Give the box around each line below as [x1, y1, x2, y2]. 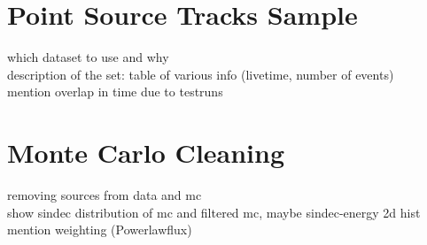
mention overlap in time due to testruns [7, 82, 223, 101]
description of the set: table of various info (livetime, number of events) [7, 65, 394, 83]
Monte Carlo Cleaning [7, 134, 285, 171]
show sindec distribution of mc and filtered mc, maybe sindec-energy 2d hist [7, 203, 421, 221]
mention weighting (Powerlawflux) [7, 220, 192, 239]
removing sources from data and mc [7, 186, 202, 204]
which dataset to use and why [7, 48, 169, 66]
